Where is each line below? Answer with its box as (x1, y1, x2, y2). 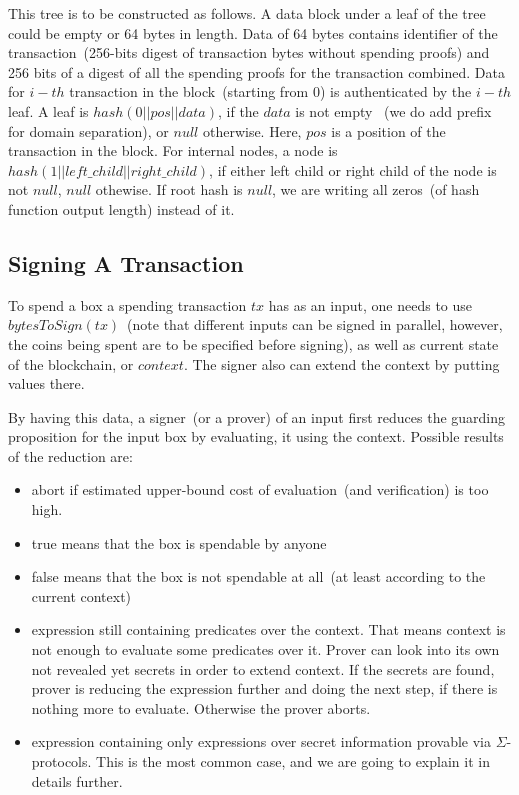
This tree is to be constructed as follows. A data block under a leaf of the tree (8, 3, 486, 23)
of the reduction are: (8, 445, 133, 466)
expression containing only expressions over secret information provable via (31, 731, 491, 752)
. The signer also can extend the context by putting (183, 353, 500, 374)
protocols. (31, 751, 92, 772)
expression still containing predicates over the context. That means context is (31, 619, 506, 640)
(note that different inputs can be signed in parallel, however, (127, 314, 503, 335)
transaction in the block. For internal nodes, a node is (8, 140, 338, 161)
